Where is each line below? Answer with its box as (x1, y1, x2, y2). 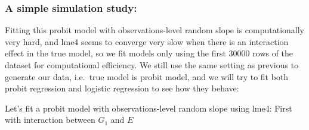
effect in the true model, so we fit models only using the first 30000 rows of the (5, 47, 293, 59)
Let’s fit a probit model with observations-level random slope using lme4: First (5, 102, 292, 114)
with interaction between (5, 113, 95, 126)
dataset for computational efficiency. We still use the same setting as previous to (5, 59, 299, 71)
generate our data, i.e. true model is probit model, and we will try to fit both (5, 70, 289, 83)
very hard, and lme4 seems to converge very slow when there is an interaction (5, 35, 289, 47)
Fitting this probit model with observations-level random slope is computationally (5, 24, 305, 36)
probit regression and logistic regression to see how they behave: (5, 82, 239, 94)
